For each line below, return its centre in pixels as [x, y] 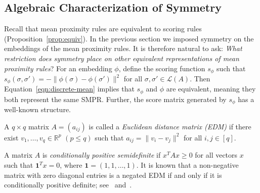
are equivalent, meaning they [211, 89]
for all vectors [216, 155]
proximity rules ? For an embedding [58, 68]
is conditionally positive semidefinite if [101, 155]
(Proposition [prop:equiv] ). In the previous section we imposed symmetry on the [129, 38]
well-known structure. [37, 109]
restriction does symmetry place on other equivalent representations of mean [122, 58]
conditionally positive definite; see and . [68, 185]
